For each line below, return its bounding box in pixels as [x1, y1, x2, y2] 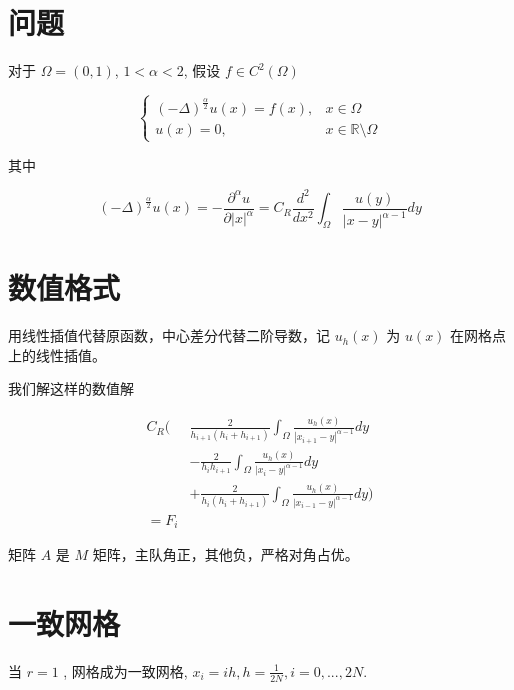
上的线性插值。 [8, 344, 106, 365]
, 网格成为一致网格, [63, 660, 188, 681]
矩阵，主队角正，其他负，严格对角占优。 [92, 544, 359, 565]
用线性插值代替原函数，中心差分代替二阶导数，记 [8, 325, 330, 346]
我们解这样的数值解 [8, 378, 134, 399]
